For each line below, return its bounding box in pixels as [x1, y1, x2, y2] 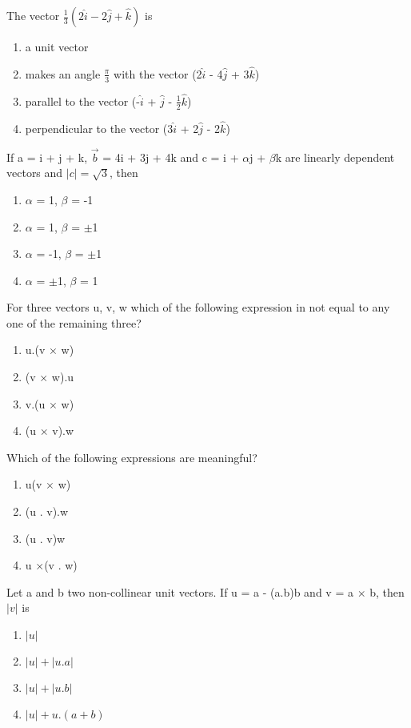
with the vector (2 [114, 65, 202, 82]
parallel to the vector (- [25, 92, 140, 109]
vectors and [6, 164, 63, 181]
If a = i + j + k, [6, 148, 88, 165]
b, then [369, 583, 405, 600]
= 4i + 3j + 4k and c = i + [102, 148, 239, 165]
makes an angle [25, 65, 101, 82]
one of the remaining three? [6, 314, 142, 331]
